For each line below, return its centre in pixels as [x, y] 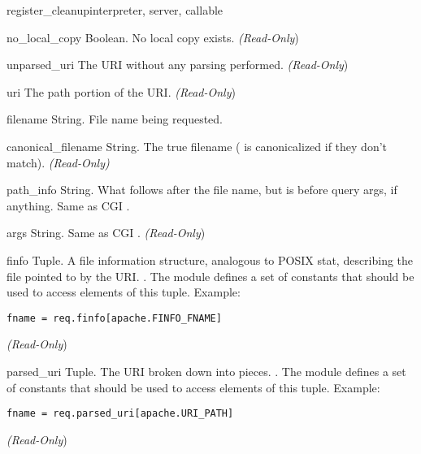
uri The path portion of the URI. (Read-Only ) [121, 91]
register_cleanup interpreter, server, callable [115, 10]
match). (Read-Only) [58, 162]
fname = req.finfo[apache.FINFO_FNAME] [114, 318]
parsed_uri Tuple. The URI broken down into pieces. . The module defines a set [206, 371]
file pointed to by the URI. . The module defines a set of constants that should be [210, 276]
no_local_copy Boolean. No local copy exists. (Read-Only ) [153, 37]
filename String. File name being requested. [115, 119]
